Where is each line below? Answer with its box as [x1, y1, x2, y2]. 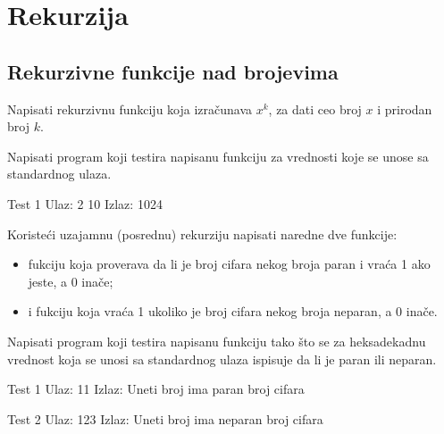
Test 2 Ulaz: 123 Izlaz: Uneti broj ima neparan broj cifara [7, 409, 323, 428]
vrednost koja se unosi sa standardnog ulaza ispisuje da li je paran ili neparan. [7, 349, 437, 368]
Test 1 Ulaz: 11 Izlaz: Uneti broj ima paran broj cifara [7, 380, 305, 398]
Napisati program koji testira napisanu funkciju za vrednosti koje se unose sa [7, 146, 429, 165]
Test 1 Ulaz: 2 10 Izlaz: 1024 [7, 194, 163, 213]
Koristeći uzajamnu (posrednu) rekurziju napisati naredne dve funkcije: [7, 224, 398, 243]
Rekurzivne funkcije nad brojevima [7, 57, 339, 85]
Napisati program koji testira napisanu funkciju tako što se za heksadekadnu [7, 331, 426, 350]
